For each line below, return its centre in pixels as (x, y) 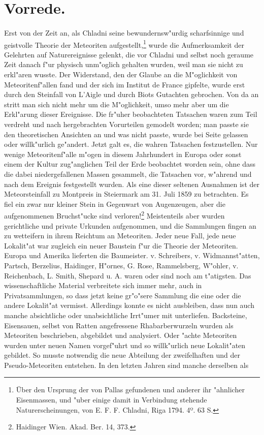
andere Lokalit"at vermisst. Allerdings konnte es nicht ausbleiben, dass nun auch (129, 305)
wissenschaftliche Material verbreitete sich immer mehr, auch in (103, 285)
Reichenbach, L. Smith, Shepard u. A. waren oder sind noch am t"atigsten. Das (128, 275)
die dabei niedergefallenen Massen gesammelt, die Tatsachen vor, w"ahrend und (128, 174)
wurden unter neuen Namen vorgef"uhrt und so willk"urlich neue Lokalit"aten (125, 345)
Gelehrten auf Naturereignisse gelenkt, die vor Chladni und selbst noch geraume (129, 54)
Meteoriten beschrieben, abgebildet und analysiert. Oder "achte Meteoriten (121, 335)
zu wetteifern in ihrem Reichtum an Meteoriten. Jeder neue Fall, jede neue (120, 236)
